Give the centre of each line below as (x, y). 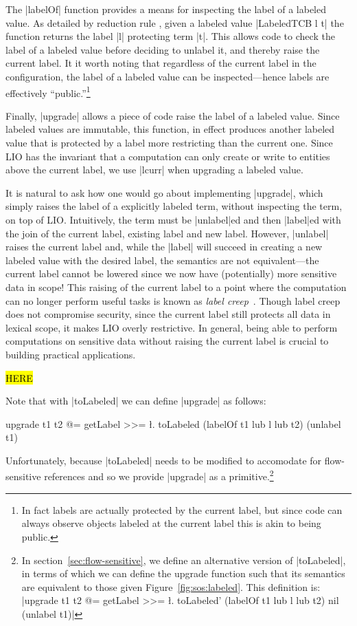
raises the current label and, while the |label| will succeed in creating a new (164, 247)
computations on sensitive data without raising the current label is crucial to (167, 341)
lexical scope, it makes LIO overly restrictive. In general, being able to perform (172, 327)
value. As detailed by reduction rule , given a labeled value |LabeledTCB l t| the (175, 22)
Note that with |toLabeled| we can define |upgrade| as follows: (136, 401)
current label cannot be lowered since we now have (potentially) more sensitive (171, 273)
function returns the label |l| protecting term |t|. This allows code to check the (170, 36)
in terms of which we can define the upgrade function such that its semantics (183, 573)
